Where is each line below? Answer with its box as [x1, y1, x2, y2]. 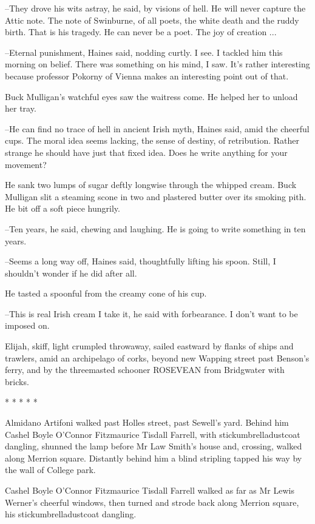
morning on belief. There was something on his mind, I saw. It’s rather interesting [5, 58, 310, 70]
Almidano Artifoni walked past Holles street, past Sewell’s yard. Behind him [5, 416, 289, 429]
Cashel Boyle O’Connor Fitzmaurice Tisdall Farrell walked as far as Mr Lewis [5, 484, 294, 496]
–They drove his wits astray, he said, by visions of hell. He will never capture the [5, 2, 306, 14]
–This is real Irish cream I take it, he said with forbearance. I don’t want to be [5, 307, 298, 320]
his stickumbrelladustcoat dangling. [5, 508, 137, 520]
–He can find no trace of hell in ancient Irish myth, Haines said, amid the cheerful [5, 122, 310, 135]
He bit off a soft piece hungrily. [5, 202, 120, 215]
